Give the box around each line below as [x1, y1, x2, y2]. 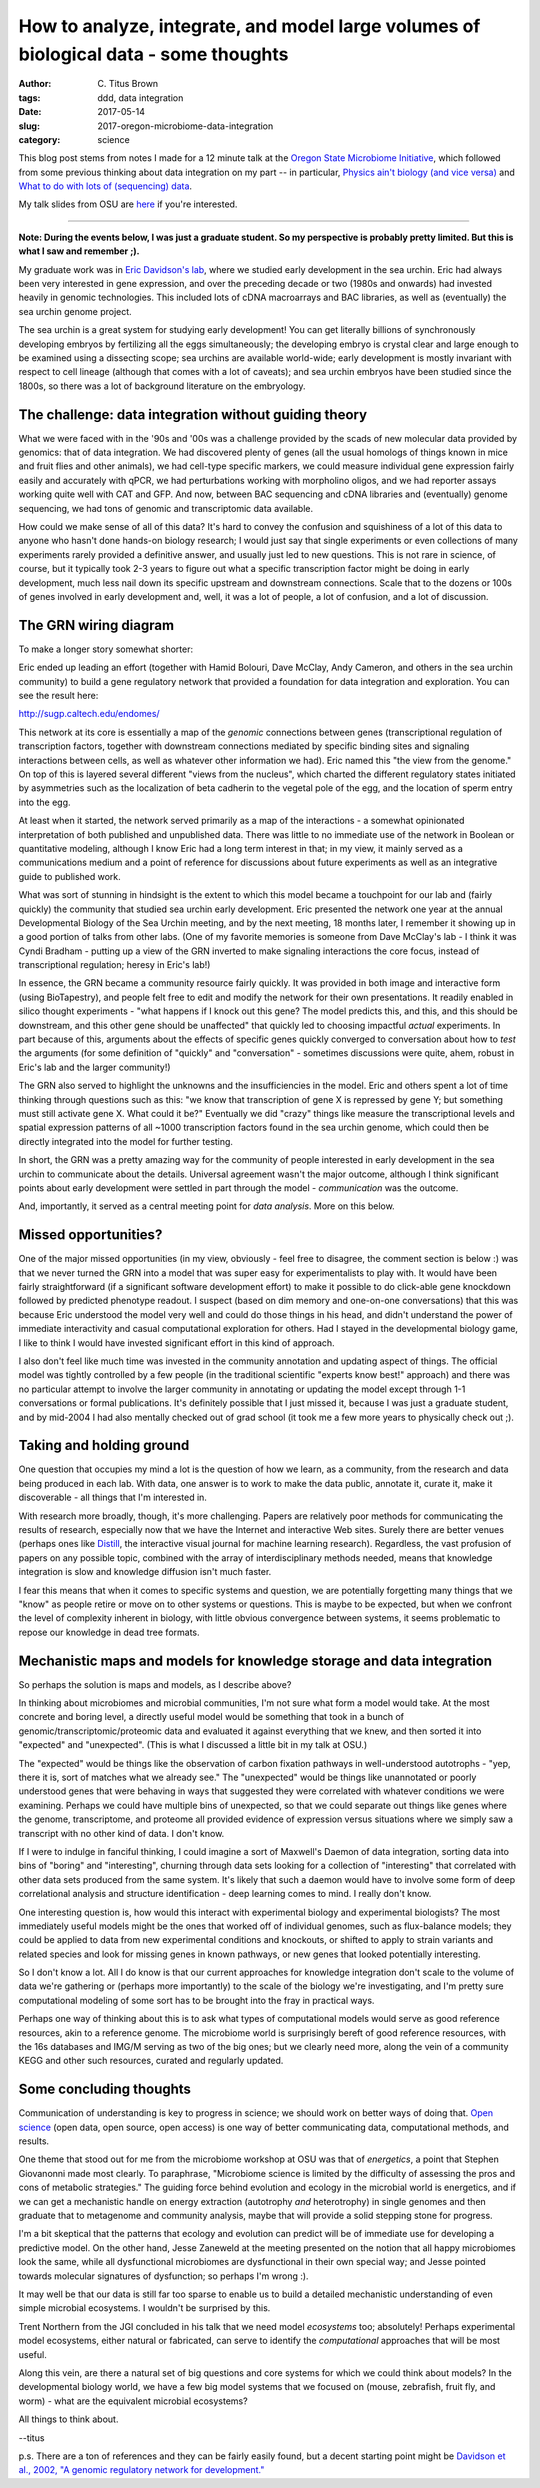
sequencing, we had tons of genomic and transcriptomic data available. [18, 502, 314, 514]
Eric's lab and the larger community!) [18, 1061, 171, 1073]
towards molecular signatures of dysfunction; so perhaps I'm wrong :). [18, 2270, 309, 2282]
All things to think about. [18, 2413, 119, 2425]
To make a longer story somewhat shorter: [18, 643, 194, 655]
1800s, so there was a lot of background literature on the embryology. [18, 380, 306, 392]
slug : [18, 120, 40, 132]
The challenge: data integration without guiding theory [18, 406, 368, 423]
